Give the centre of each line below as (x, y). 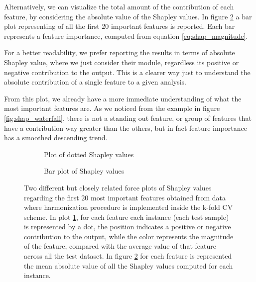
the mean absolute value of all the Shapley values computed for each (128, 265)
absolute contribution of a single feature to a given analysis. (95, 82)
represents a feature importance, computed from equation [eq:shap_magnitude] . (126, 36)
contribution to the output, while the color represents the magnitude (129, 236)
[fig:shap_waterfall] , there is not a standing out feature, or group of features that (128, 118)
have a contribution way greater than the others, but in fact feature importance (126, 128)
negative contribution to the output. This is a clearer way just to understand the (127, 72)
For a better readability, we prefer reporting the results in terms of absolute (120, 52)
